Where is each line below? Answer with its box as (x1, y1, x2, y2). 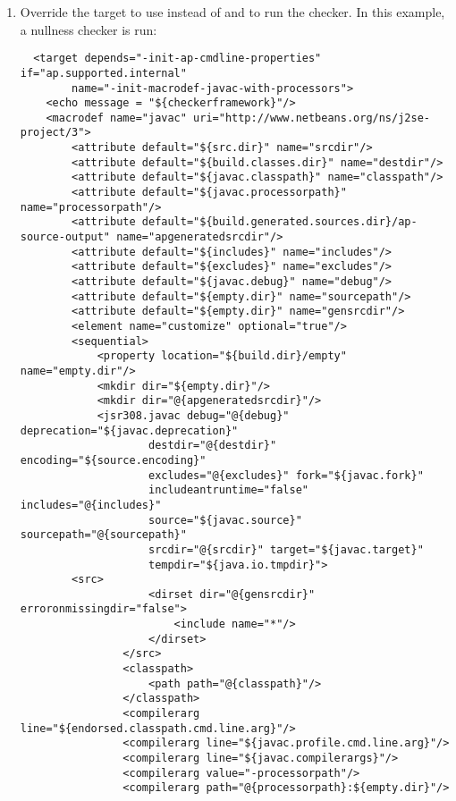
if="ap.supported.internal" (20, 66, 187, 80)
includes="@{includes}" (20, 498, 162, 511)
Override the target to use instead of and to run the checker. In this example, (20, 3, 445, 21)
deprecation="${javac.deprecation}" (20, 424, 239, 437)
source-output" (20, 231, 111, 244)
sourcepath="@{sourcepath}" (20, 528, 187, 542)
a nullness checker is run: (20, 20, 157, 38)
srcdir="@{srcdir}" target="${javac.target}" (148, 543, 424, 556)
